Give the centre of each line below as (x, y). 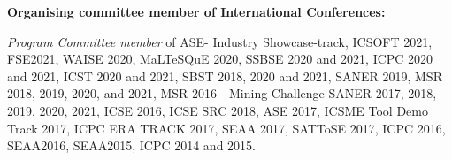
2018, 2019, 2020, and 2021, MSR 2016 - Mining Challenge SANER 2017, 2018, (222, 93)
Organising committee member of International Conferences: (196, 11)
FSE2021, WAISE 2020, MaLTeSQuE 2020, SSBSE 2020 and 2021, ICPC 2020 (220, 59)
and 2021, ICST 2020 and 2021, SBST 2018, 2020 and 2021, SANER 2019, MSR (225, 76)
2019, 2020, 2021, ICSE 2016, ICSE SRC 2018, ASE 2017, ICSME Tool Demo (218, 110)
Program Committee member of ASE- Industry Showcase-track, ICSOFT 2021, (220, 41)
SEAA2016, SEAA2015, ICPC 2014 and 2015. (131, 145)
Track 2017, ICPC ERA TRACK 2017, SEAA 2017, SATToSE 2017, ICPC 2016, (226, 128)
